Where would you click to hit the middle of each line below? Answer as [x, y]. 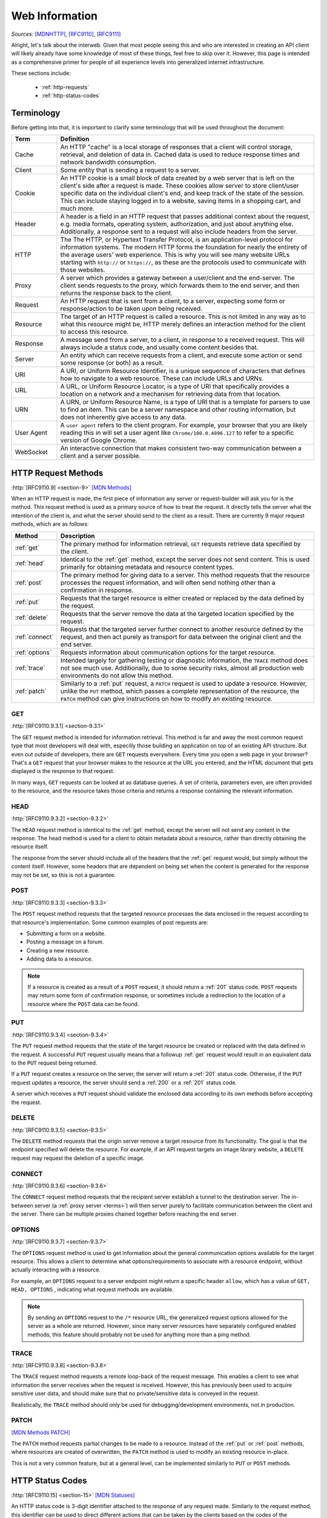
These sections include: [41, 73]
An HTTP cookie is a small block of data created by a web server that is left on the [177, 178]
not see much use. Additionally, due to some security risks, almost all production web [182, 668]
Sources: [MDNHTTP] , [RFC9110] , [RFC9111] [66, 34]
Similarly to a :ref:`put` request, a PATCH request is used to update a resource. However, [184, 683]
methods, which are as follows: [50, 524]
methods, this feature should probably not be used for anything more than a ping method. [139, 1334]
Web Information [54, 16]
